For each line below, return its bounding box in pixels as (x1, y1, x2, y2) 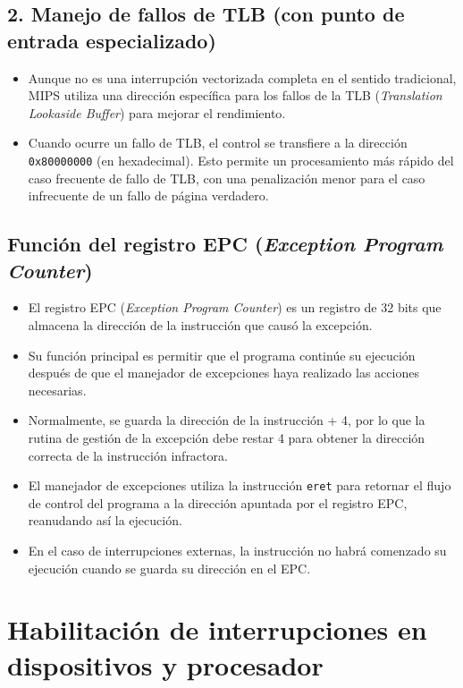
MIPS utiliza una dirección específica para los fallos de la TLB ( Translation (28, 86, 442, 105)
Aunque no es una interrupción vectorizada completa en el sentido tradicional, (28, 68, 457, 87)
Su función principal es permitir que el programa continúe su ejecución (28, 345, 416, 364)
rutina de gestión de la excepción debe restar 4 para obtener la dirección (28, 428, 425, 446)
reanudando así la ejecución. (28, 511, 182, 530)
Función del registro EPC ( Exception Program (7, 230, 443, 258)
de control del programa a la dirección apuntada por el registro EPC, (28, 493, 408, 512)
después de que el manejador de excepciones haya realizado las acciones (28, 363, 419, 382)
